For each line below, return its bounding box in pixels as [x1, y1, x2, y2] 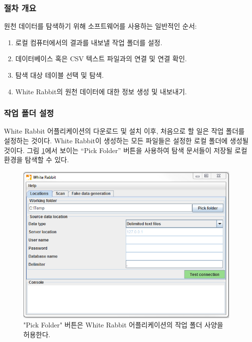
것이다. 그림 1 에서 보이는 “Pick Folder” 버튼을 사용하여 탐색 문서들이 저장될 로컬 [4, 145, 248, 155]
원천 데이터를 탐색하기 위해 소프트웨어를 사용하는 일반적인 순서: [4, 21, 197, 31]
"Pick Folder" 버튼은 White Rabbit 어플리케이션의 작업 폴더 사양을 [23, 320, 223, 330]
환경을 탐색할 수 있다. [4, 154, 69, 165]
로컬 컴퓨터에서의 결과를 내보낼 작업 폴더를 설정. [15, 37, 163, 47]
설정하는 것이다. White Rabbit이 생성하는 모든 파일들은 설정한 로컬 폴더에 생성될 [4, 136, 249, 145]
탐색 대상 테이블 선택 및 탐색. [15, 70, 104, 80]
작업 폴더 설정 [4, 107, 54, 119]
